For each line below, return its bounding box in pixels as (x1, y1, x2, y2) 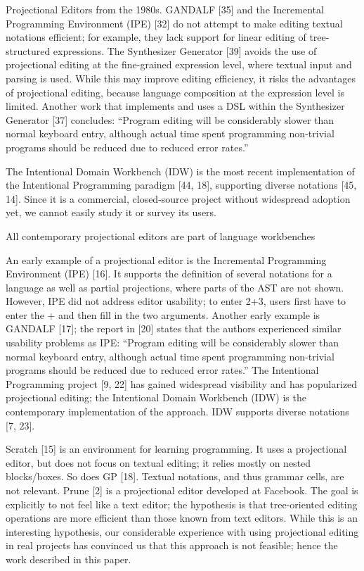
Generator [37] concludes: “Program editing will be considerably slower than (6, 112, 334, 127)
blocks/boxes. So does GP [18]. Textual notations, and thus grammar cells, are (6, 469, 344, 484)
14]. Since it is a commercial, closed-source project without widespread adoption (6, 191, 351, 206)
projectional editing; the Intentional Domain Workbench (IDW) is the (6, 390, 306, 405)
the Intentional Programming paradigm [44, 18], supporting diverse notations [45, (6, 177, 357, 192)
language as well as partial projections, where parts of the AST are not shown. (6, 280, 344, 294)
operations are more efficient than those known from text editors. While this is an (6, 510, 358, 525)
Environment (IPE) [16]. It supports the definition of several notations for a (6, 266, 332, 281)
